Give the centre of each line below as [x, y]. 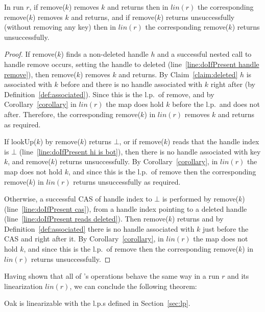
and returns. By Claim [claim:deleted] [178, 74]
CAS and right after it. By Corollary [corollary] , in [84, 239]
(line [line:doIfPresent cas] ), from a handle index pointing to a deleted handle [126, 208]
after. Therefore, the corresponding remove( [73, 114]
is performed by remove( [200, 199]
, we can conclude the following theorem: [133, 286]
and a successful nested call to [204, 54]
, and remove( [29, 161]
